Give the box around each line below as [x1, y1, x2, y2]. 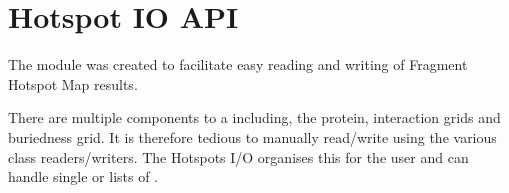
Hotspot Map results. [8, 73, 138, 94]
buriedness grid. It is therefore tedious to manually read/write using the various [8, 126, 497, 147]
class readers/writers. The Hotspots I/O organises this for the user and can [8, 146, 469, 167]
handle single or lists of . [8, 166, 158, 187]
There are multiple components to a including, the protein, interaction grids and [8, 107, 501, 128]
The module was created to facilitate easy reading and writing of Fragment [8, 54, 468, 75]
